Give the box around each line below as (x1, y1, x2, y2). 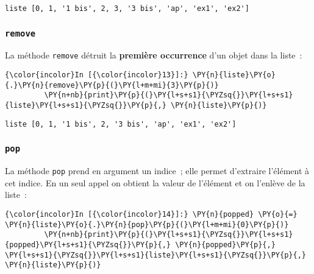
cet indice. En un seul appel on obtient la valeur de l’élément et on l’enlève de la (5, 176, 305, 189)
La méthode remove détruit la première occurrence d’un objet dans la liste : (5, 49, 302, 61)
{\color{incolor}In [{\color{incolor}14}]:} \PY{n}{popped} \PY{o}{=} (5, 210, 298, 219)
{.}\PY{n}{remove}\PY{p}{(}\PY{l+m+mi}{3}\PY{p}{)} (5, 80, 219, 90)
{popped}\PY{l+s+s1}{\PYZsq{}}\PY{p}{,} (5, 240, 171, 249)
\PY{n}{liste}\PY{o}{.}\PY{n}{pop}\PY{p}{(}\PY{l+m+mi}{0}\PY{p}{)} (5, 220, 289, 229)
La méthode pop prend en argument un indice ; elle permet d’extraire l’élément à (5, 164, 310, 177)
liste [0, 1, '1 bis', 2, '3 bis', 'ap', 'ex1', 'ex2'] (5, 119, 237, 128)
